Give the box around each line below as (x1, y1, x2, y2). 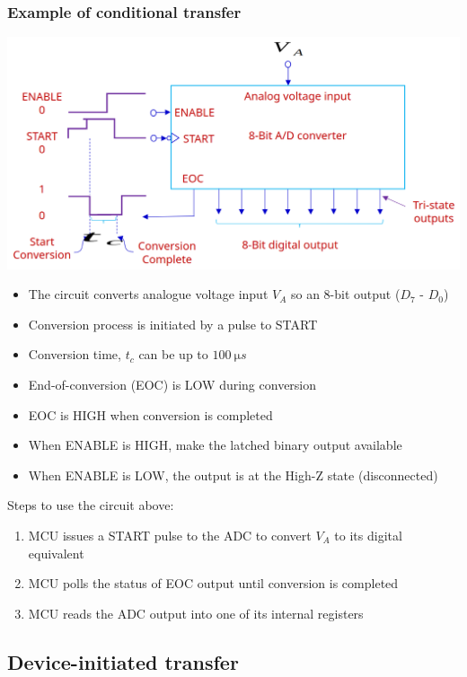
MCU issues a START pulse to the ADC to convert (28, 525, 312, 544)
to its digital (334, 525, 402, 544)
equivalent (28, 543, 84, 562)
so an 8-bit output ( (290, 285, 401, 303)
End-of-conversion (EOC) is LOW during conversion (28, 374, 317, 393)
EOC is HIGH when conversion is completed (28, 405, 273, 424)
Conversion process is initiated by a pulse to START (28, 314, 318, 333)
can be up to (138, 345, 208, 364)
